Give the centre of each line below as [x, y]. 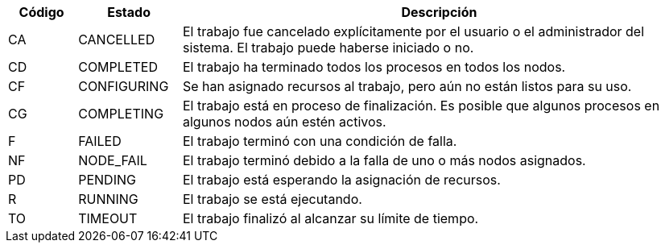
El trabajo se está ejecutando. [272, 199]
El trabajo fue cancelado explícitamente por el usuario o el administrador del [413, 31]
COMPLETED [118, 67]
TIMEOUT [108, 218]
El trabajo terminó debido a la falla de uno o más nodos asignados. [384, 160]
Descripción [439, 12]
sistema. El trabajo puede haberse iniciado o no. [328, 48]
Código [41, 12]
